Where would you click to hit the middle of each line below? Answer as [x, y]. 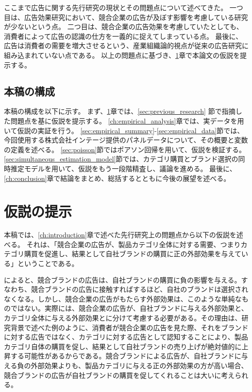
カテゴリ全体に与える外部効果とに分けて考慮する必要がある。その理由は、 [123, 317]
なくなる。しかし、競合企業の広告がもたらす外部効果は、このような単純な [123, 298]
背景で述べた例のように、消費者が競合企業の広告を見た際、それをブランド [129, 327]
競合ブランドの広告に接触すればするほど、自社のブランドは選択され [140, 289]
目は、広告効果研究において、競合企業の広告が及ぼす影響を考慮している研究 [126, 17]
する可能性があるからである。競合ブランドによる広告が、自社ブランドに [126, 356]
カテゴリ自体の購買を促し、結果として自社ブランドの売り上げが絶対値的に [123, 346]
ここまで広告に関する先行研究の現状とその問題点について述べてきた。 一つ [124, 7]
